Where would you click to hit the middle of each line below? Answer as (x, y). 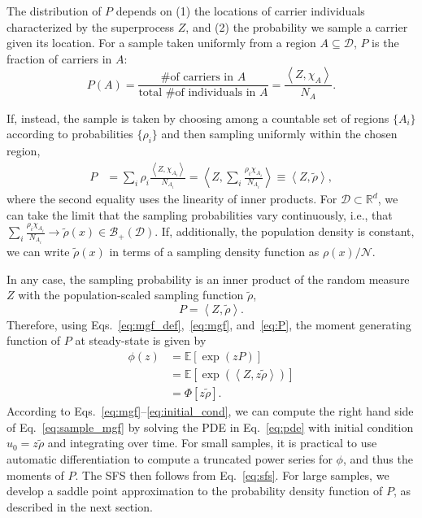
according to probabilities (70, 134)
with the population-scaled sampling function (131, 295)
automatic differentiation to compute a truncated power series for (170, 458)
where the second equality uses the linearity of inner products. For (172, 199)
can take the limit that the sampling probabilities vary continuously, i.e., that (200, 214)
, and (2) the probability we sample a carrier (297, 26)
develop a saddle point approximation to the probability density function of (195, 491)
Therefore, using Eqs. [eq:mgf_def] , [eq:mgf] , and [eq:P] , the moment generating (209, 324)
